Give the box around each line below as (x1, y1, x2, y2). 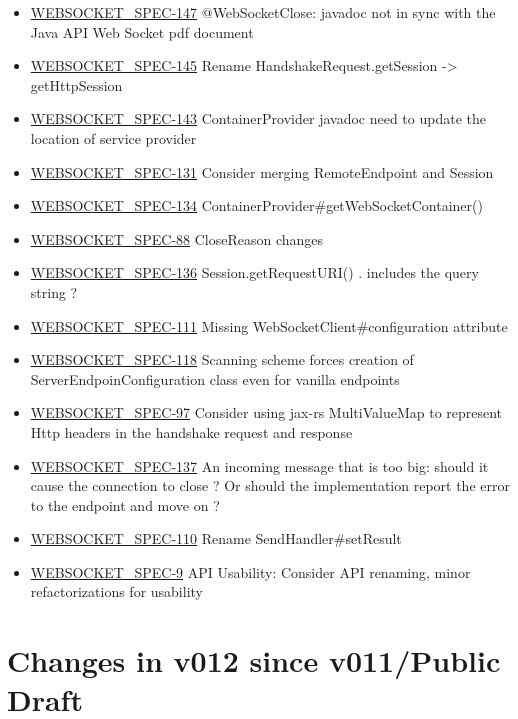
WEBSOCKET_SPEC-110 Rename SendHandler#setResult (30, 528, 402, 549)
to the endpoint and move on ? (30, 494, 220, 515)
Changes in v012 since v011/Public (7, 640, 501, 681)
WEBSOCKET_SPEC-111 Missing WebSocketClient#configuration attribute (30, 315, 508, 336)
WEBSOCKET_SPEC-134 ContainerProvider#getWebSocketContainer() (30, 195, 483, 216)
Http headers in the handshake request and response (30, 421, 353, 442)
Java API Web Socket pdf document (30, 21, 254, 42)
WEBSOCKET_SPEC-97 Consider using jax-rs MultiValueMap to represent (30, 402, 503, 423)
